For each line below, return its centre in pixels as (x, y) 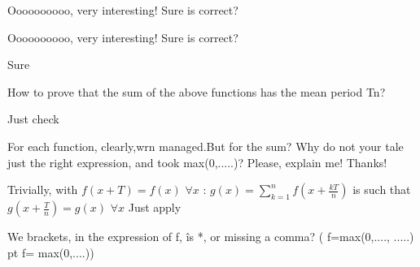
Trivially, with (43, 189)
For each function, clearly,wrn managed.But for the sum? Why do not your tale (206, 146)
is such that (382, 189)
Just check (33, 119)
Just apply (155, 207)
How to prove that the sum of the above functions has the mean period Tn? (197, 91)
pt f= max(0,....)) (51, 252)
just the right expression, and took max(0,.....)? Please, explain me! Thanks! (197, 162)
